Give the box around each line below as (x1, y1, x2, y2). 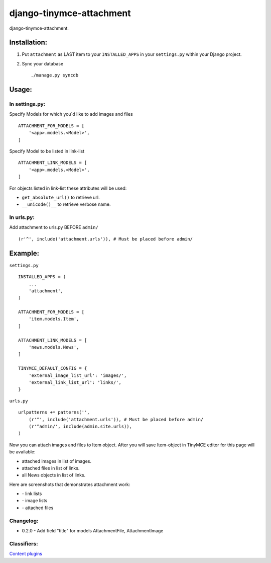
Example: (9, 249, 40, 258)
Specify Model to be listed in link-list (9, 148, 85, 154)
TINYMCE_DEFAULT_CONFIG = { (18, 365, 87, 371)
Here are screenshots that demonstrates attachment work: (9, 481, 130, 488)
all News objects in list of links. (22, 472, 86, 478)
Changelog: (9, 517, 39, 524)
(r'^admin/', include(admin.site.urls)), (28, 423, 132, 429)
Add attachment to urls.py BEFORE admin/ (9, 224, 99, 230)
